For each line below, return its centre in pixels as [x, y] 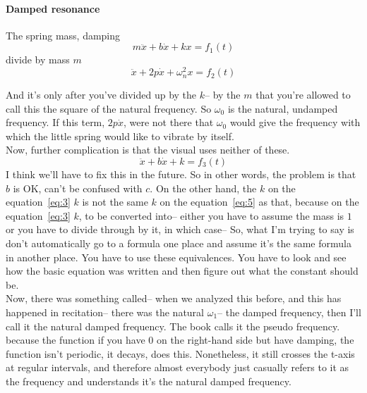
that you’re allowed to [303, 95]
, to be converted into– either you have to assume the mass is [211, 215]
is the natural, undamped [283, 108]
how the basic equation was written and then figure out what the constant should [182, 271]
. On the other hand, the [203, 188]
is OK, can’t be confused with [78, 188]
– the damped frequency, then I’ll [289, 312]
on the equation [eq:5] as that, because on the [259, 202]
